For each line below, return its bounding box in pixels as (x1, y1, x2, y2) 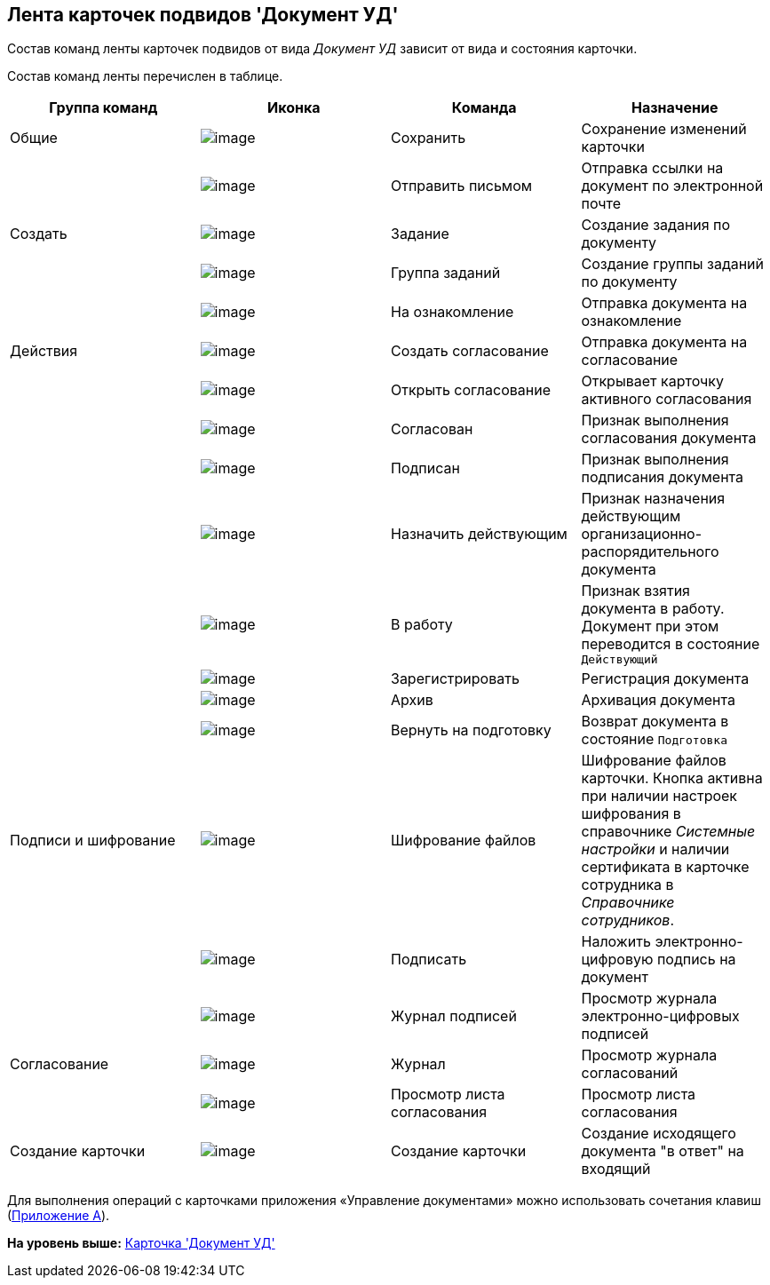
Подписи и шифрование (10, 831, 176, 850)
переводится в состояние (581, 635, 760, 654)
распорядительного (581, 543, 719, 561)
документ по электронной (581, 177, 764, 195)
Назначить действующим (391, 525, 568, 543)
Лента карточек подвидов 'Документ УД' (7, 4, 399, 26)
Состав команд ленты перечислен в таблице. (7, 68, 283, 84)
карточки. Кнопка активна (581, 769, 763, 788)
